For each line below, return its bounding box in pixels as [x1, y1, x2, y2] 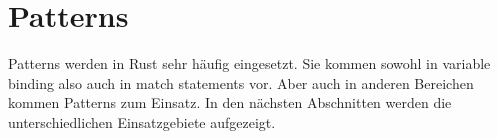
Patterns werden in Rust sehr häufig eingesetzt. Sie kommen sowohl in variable [8, 53, 491, 74]
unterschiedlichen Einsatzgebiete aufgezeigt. [8, 111, 276, 132]
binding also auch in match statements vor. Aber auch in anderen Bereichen [8, 72, 474, 93]
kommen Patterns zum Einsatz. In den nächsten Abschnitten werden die [8, 92, 452, 113]
